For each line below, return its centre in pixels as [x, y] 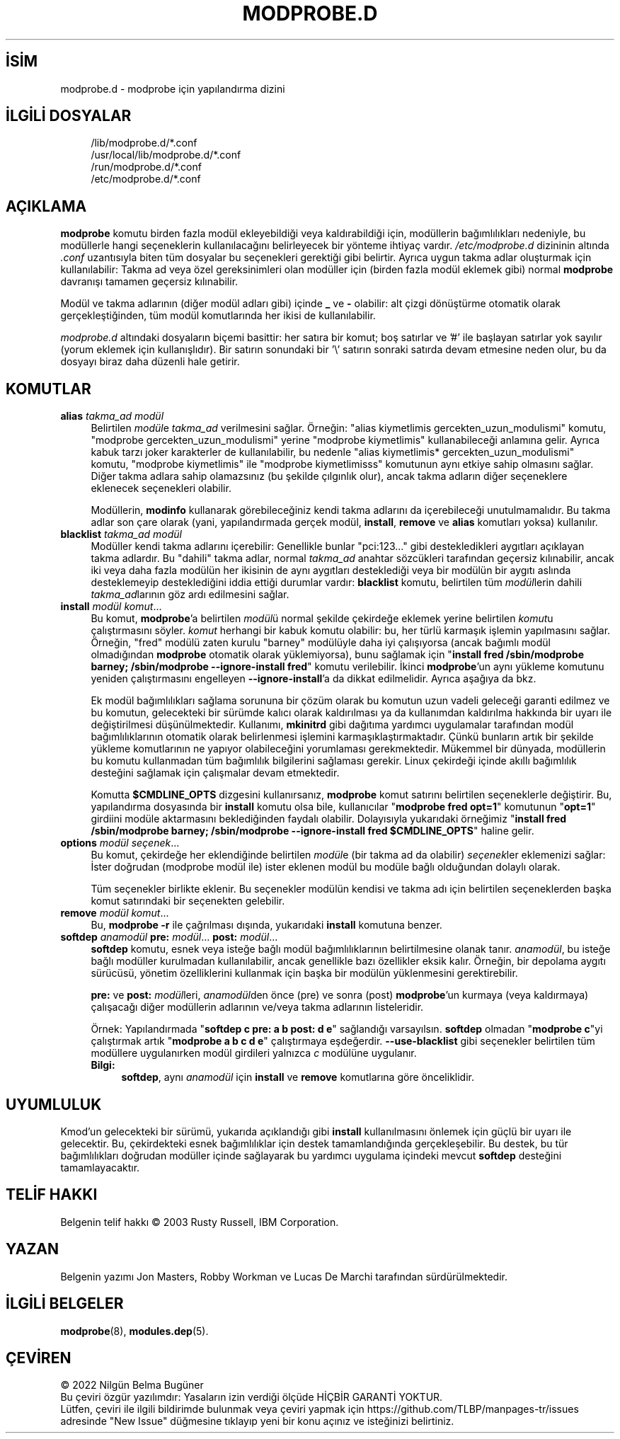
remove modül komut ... [115, 913]
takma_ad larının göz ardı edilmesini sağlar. [190, 595]
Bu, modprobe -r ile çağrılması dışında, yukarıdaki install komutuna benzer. [266, 925]
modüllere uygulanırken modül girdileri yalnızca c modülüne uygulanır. [254, 1053]
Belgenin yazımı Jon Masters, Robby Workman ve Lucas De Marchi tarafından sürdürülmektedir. [284, 1276]
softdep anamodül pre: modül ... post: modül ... [169, 937]
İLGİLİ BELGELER [65, 1304]
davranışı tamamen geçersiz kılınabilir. [149, 282]
